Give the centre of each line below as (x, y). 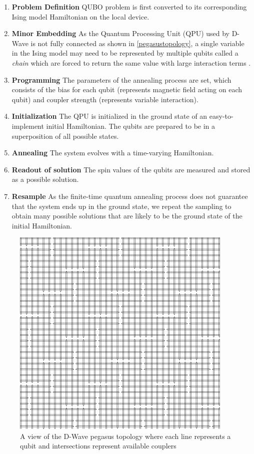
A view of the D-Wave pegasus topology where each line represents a (125, 436)
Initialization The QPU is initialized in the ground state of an (109, 116)
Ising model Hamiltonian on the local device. (80, 16)
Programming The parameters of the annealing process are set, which (121, 79)
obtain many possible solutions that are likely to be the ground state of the (127, 216)
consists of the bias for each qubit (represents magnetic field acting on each (127, 89)
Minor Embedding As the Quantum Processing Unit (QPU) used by (121, 33)
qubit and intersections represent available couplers (98, 446)
